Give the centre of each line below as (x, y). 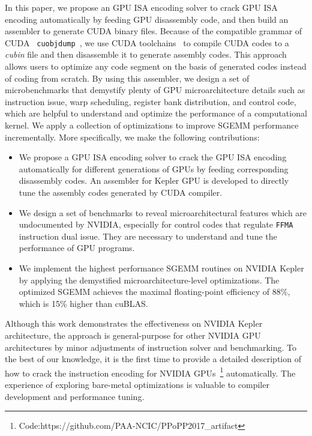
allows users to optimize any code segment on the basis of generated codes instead (156, 66)
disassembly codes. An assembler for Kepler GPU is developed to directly (154, 180)
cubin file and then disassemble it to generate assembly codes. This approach (146, 54)
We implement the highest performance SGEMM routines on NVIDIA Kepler (161, 268)
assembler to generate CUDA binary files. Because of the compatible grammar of (154, 31)
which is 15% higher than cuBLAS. (83, 303)
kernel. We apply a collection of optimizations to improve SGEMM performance (152, 125)
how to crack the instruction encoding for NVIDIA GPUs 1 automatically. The (150, 372)
